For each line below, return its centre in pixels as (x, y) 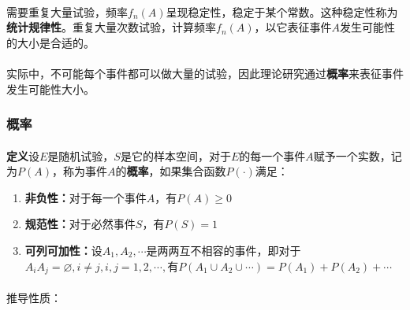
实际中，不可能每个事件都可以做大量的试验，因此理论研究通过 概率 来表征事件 (205, 73)
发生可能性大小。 (50, 89)
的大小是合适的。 (50, 42)
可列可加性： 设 (63, 250)
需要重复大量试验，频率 (67, 11)
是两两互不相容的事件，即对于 (224, 250)
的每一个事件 (272, 155)
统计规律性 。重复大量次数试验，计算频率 (111, 27)
